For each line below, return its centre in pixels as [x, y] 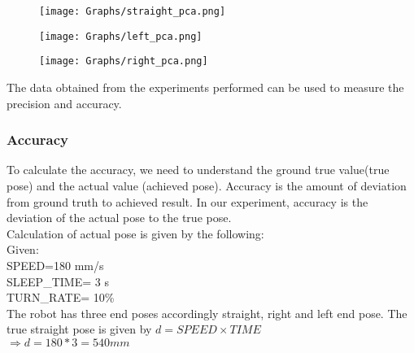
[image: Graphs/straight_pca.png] [133, 11]
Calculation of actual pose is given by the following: [135, 233]
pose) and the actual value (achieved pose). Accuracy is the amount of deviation [207, 185]
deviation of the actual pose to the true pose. [119, 218]
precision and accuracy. [64, 103]
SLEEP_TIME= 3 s [58, 281]
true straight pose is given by [79, 329]
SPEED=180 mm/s [55, 265]
